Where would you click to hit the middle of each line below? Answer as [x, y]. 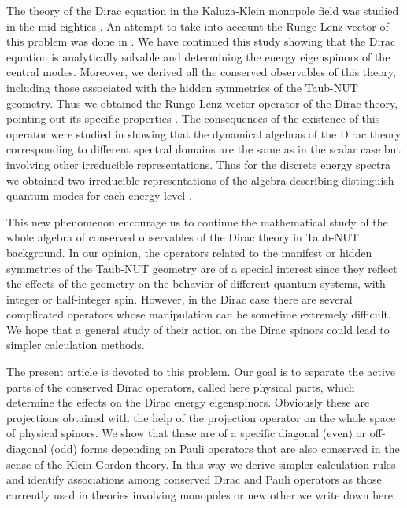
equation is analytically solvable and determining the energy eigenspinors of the [198, 56]
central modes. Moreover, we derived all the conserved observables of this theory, [201, 72]
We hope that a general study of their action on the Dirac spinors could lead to [198, 329]
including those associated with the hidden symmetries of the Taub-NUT [182, 87]
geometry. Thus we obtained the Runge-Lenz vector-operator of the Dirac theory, [202, 103]
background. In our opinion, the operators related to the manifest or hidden [189, 252]
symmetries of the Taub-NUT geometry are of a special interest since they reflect [202, 268]
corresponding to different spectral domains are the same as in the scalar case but [203, 149]
